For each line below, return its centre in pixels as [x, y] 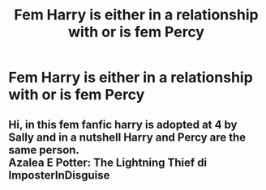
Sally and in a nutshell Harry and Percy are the [127, 137]
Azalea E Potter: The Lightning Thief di [108, 162]
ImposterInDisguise [59, 175]
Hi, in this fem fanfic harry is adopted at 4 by [123, 124]
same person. [44, 150]
